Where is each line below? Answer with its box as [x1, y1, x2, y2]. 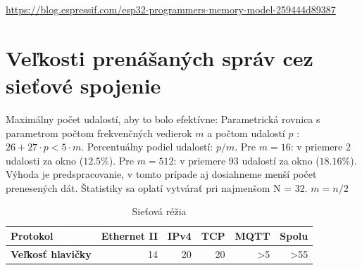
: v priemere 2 [290, 139, 351, 154]
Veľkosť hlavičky [11, 246, 92, 261]
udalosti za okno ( [6, 153, 84, 167]
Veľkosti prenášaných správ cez [6, 43, 313, 72]
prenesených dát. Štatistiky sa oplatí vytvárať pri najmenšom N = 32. [6, 180, 308, 195]
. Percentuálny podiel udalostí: [81, 139, 213, 154]
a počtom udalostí [207, 125, 285, 140]
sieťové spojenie [6, 70, 161, 99]
